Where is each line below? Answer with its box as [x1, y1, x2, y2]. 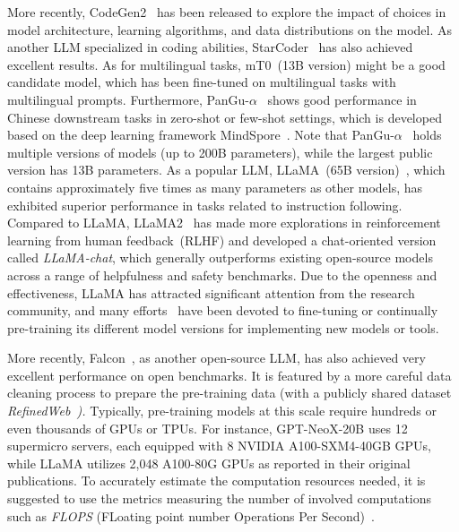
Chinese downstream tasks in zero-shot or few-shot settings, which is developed [7, 107, 442, 126]
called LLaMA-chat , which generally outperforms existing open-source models [7, 248, 433, 267]
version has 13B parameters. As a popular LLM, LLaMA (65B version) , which [7, 160, 446, 179]
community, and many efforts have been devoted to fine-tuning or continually [7, 301, 438, 320]
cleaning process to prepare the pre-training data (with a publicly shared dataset [7, 383, 452, 402]
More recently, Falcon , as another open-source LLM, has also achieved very [7, 348, 426, 367]
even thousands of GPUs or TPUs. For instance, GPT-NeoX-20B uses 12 [7, 418, 408, 437]
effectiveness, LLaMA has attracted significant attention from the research [7, 283, 415, 302]
